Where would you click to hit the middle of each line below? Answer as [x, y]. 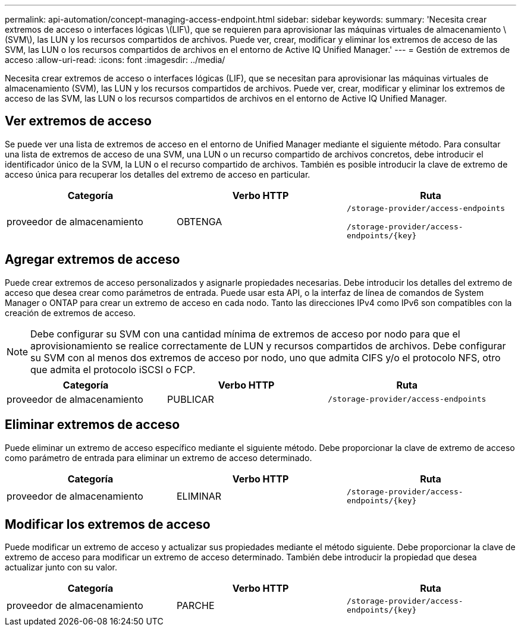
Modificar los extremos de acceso [108, 524]
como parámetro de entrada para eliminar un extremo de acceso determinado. [159, 458]
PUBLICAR [191, 399]
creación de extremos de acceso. [70, 313]
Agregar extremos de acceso [92, 260]
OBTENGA [199, 222]
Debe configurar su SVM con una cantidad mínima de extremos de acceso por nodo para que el [245, 334]
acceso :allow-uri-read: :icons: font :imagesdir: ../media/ [115, 60]
